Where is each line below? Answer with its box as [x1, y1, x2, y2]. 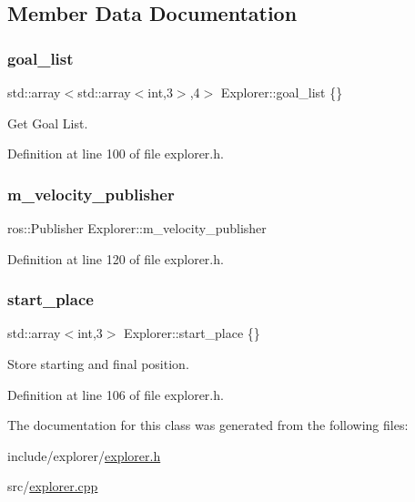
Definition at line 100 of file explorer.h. [7, 144, 224, 163]
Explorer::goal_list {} [220, 83, 343, 101]
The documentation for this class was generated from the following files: [7, 415, 409, 435]
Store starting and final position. [7, 354, 189, 373]
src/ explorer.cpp [7, 476, 98, 496]
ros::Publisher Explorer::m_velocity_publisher [7, 219, 267, 237]
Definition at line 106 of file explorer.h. [7, 384, 224, 404]
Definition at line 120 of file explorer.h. [7, 249, 224, 268]
